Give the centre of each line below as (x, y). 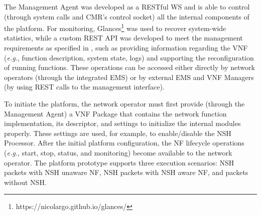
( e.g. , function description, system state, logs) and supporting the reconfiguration (129, 57)
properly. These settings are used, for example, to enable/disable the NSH (118, 133)
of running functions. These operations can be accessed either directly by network (129, 67)
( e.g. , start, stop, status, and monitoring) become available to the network (118, 152)
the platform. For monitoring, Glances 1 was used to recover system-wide (115, 27)
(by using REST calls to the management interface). (84, 87)
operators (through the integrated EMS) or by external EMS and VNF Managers (129, 77)
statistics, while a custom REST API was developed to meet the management (123, 38)
